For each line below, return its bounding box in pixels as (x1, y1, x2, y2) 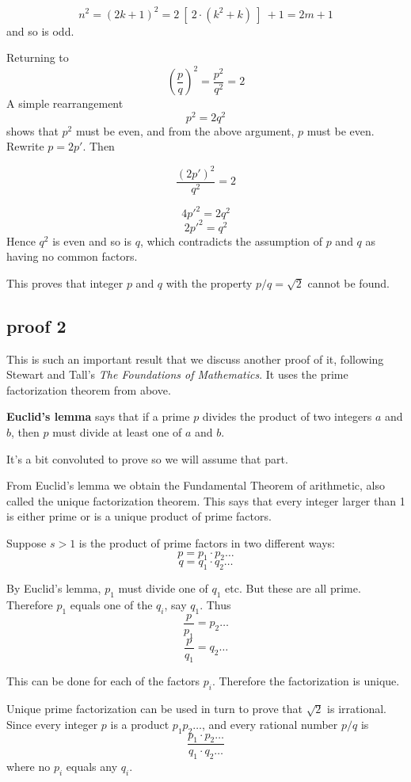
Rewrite (6, 138, 44, 154)
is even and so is (52, 232, 131, 249)
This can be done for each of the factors (6, 673, 200, 689)
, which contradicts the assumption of (139, 232, 322, 249)
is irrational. (327, 700, 386, 717)
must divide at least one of (52, 423, 182, 440)
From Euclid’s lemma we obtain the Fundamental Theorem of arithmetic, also (6, 477, 386, 494)
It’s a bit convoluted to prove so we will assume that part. (6, 450, 288, 467)
